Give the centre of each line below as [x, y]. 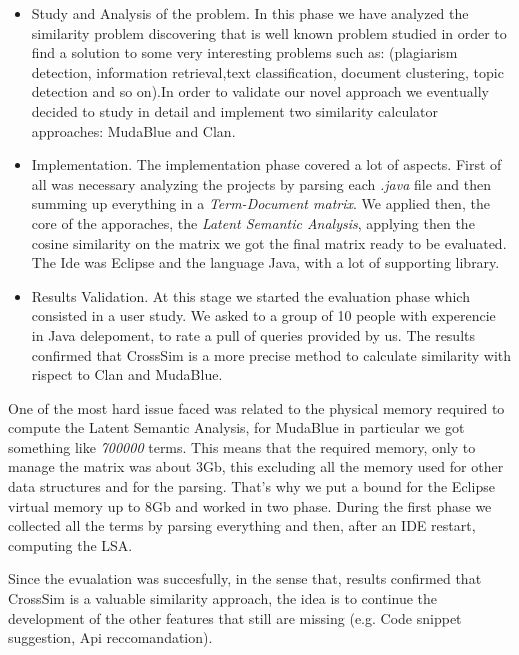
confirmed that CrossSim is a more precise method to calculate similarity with [271, 354]
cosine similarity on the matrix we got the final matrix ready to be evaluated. [269, 242]
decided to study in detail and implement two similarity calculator [235, 110]
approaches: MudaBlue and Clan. [133, 130]
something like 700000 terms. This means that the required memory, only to [242, 446]
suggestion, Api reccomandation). [110, 637]
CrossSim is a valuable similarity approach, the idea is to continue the [223, 598]
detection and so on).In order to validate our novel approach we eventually [260, 91]
